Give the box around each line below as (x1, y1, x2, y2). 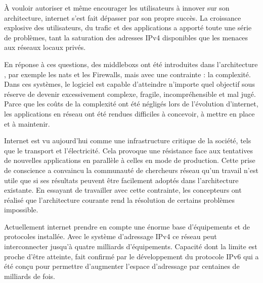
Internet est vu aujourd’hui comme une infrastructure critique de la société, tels (4, 135, 251, 146)
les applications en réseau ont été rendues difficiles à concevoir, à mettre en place (4, 108, 255, 119)
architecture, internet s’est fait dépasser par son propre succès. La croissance (4, 12, 241, 23)
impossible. (4, 204, 38, 215)
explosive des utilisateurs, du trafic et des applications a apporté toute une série (4, 22, 252, 33)
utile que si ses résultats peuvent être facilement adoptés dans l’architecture (4, 175, 239, 185)
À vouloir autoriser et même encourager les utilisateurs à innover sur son (4, 3, 230, 13)
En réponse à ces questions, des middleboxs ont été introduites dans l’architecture (4, 59, 258, 69)
